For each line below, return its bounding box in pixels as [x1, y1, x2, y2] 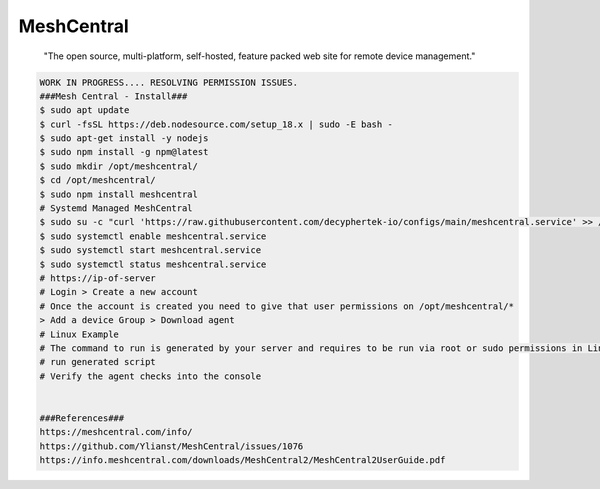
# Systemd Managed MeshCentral [39, 203, 194, 214]
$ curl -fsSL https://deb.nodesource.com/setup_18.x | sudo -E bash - [39, 118, 394, 130]
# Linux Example [39, 328, 120, 340]
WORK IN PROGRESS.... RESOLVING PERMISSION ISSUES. [39, 76, 299, 88]
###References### [39, 412, 125, 424]
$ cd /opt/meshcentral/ [39, 175, 157, 186]
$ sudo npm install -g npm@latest [39, 146, 209, 158]
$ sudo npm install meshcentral [39, 188, 199, 200]
